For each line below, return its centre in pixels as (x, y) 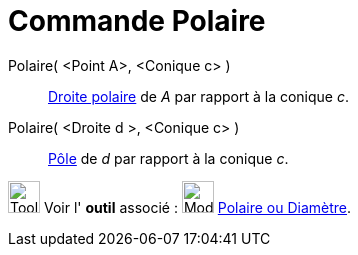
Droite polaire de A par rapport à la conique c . (199, 96)
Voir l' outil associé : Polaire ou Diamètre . (197, 207)
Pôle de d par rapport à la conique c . (168, 158)
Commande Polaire (137, 21)
